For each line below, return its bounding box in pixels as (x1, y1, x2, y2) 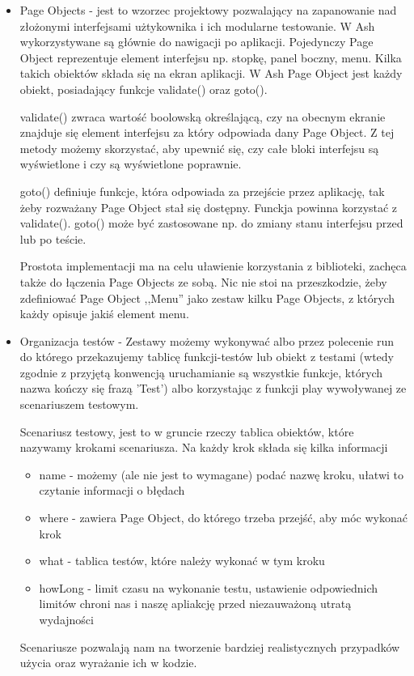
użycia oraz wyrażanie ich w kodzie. (19, 654, 197, 671)
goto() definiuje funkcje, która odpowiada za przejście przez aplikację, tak (19, 182, 385, 199)
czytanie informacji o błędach (39, 482, 185, 499)
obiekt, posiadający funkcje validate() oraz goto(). (19, 80, 268, 97)
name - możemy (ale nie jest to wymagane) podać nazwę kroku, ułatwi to (39, 466, 404, 483)
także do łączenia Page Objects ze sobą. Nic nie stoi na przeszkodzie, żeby (19, 273, 387, 290)
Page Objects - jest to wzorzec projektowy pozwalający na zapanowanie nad (19, 2, 397, 18)
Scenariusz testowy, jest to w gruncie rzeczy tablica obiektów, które (19, 423, 354, 440)
